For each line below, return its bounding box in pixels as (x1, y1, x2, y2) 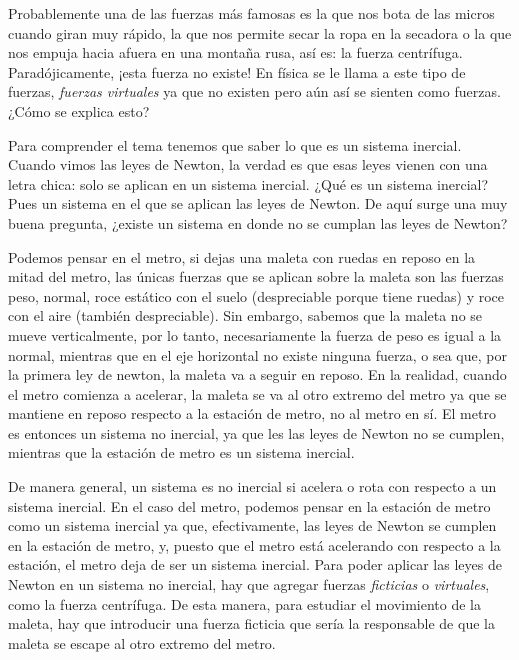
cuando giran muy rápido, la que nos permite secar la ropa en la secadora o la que (8, 22, 512, 43)
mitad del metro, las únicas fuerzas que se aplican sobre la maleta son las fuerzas (8, 266, 504, 287)
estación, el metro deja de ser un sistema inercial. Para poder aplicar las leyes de (8, 554, 502, 575)
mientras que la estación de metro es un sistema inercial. (8, 442, 355, 463)
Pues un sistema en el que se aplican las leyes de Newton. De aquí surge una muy (8, 193, 508, 214)
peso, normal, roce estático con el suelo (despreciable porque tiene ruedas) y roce (8, 285, 505, 306)
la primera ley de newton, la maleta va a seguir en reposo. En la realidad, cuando (8, 364, 507, 385)
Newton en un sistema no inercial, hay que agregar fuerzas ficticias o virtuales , (8, 574, 490, 595)
